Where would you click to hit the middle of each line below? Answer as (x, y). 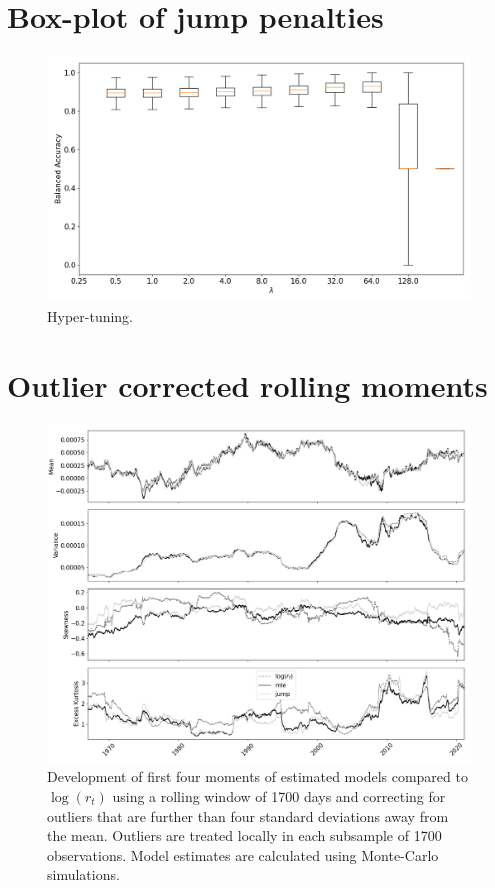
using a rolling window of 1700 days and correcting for (279, 795)
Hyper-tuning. (90, 315)
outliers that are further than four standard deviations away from (248, 815)
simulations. (83, 874)
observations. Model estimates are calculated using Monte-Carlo (243, 854)
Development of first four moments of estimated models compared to (257, 776)
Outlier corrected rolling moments (247, 384)
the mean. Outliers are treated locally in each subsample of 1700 (244, 835)
